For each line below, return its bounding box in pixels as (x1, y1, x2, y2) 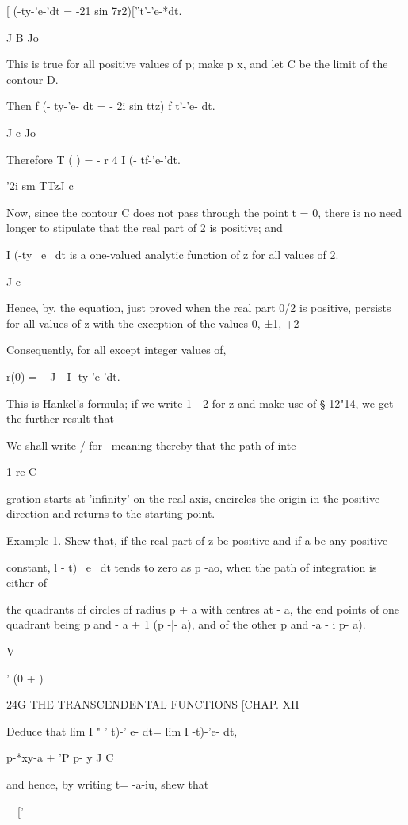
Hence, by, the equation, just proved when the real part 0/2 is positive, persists (6, 299, 391, 316)
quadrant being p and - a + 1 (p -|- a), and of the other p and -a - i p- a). (6, 616, 366, 633)
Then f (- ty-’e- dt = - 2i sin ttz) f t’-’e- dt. (6, 97, 215, 114)
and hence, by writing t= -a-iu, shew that (6, 776, 209, 792)
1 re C (6, 463, 37, 480)
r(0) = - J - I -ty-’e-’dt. (6, 367, 120, 384)
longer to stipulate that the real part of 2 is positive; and (6, 219, 283, 236)
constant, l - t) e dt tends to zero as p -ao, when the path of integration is (6, 558, 377, 575)
